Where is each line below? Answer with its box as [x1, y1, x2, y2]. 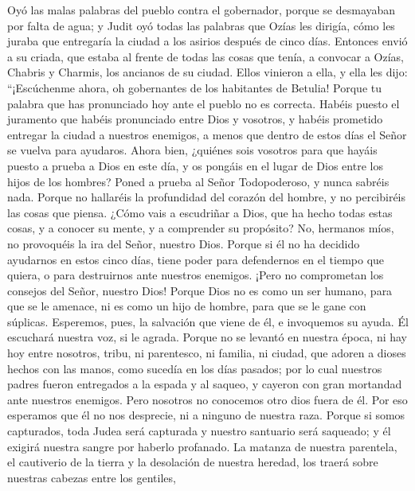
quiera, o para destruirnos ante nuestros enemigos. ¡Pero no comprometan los [7, 267, 384, 283]
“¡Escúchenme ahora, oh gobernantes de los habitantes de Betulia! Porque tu [7, 79, 382, 95]
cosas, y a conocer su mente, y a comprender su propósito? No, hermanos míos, [7, 220, 394, 236]
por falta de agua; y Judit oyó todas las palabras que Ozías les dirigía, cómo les [7, 17, 395, 33]
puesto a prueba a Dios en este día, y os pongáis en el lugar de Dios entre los [7, 157, 383, 173]
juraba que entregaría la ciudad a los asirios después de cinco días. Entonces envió [7, 33, 408, 49]
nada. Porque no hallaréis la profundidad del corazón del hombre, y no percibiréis [7, 189, 406, 205]
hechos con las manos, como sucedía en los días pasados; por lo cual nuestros [7, 360, 382, 376]
